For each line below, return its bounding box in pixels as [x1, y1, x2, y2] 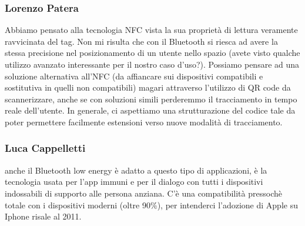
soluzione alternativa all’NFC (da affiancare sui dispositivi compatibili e [5, 69, 263, 82]
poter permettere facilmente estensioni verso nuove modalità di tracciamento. [5, 115, 283, 128]
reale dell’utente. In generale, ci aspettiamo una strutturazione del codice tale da [5, 104, 296, 117]
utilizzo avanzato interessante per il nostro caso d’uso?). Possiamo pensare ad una [5, 58, 300, 70]
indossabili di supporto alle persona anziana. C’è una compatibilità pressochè [5, 187, 282, 199]
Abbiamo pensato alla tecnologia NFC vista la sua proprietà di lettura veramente [5, 24, 298, 36]
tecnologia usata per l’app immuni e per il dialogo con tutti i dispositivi [5, 175, 263, 188]
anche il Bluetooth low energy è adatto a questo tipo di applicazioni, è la [5, 164, 267, 176]
